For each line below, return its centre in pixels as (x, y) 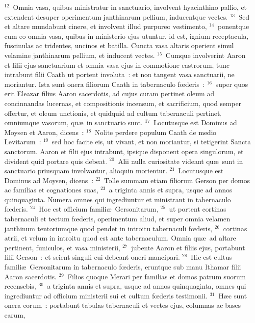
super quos (232, 84)
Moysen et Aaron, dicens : (44, 132)
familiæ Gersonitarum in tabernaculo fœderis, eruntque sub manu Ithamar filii (123, 267)
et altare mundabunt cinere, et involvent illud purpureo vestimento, (106, 26)
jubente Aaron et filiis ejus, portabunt (188, 247)
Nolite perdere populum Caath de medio (156, 132)
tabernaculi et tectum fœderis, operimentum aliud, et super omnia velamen (117, 219)
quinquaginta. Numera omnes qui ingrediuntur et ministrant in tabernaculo (118, 199)
